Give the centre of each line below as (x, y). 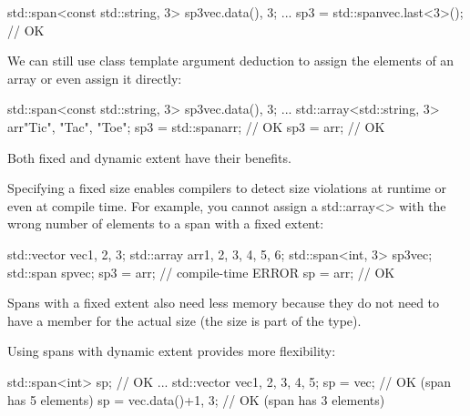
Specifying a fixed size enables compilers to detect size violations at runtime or (227, 188)
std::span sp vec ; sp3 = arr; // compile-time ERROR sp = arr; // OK (201, 272)
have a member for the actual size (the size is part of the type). (184, 320)
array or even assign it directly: (95, 78)
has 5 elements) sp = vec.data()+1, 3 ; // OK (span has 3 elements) (196, 399)
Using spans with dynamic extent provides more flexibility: (172, 351)
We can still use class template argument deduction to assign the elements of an (231, 61)
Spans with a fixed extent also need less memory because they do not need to (224, 303)
